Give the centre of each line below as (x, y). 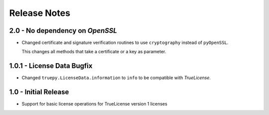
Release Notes (40, 13)
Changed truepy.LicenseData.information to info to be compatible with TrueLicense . (116, 78)
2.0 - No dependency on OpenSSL (63, 31)
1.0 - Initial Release (39, 92)
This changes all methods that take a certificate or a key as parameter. (94, 52)
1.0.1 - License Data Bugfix (51, 66)
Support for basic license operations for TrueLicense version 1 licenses (95, 104)
